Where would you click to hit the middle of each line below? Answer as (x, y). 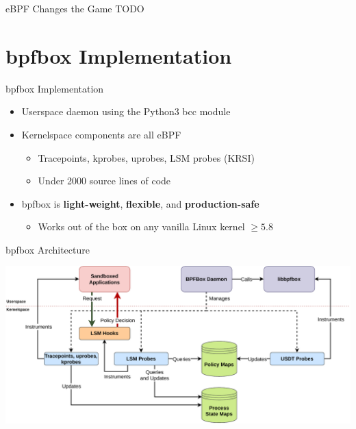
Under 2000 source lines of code (104, 181)
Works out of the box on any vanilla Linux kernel (141, 226)
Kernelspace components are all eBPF (101, 134)
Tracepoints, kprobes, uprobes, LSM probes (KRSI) (146, 157)
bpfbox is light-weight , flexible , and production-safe (140, 203)
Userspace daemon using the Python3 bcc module (126, 111)
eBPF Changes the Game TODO (75, 8)
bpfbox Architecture (48, 249)
